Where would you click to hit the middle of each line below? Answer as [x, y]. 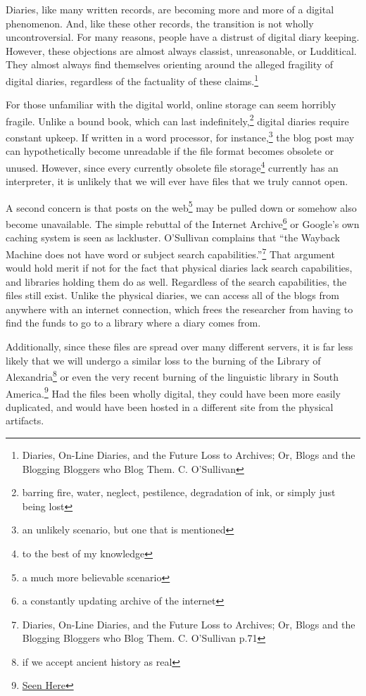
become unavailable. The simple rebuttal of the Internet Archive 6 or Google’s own [183, 223]
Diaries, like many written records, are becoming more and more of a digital [170, 9]
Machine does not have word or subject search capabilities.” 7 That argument [170, 253]
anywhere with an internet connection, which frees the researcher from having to [179, 309]
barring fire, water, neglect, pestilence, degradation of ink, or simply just [179, 492]
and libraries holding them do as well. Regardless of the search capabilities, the [176, 281]
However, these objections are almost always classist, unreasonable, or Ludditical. [181, 50]
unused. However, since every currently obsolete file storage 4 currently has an [172, 166]
